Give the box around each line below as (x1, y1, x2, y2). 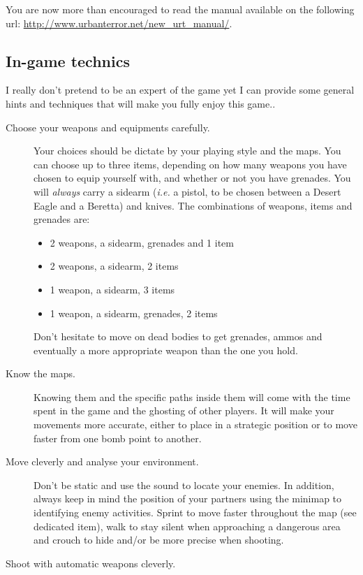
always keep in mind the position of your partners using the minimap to (34, 491, 342, 506)
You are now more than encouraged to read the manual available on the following (6, 2, 355, 16)
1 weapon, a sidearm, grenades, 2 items (50, 305, 218, 320)
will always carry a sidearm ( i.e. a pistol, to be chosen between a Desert (34, 184, 341, 198)
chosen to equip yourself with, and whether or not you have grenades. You (34, 170, 351, 185)
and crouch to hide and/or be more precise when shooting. (34, 532, 284, 547)
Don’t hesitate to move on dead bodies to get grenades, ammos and (34, 329, 323, 344)
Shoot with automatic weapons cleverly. (6, 555, 176, 570)
